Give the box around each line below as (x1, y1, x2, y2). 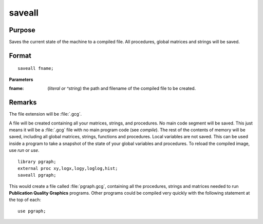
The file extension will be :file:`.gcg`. (9, 111, 82, 117)
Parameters (9, 76, 34, 82)
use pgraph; (18, 208, 46, 214)
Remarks (9, 98, 37, 107)
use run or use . (9, 147, 39, 153)
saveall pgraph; (18, 172, 56, 178)
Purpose (9, 26, 36, 34)
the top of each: (9, 197, 41, 203)
